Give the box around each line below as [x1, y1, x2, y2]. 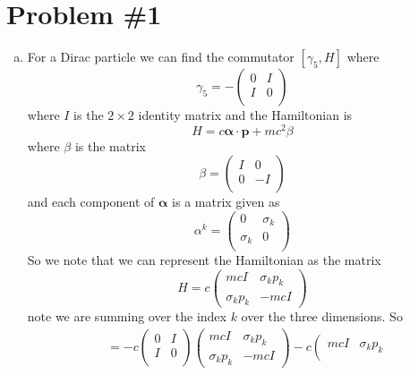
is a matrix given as [172, 192, 280, 211]
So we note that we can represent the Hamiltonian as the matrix [27, 251, 381, 269]
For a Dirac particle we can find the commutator [27, 47, 295, 66]
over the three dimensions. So [241, 307, 403, 326]
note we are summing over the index [27, 307, 226, 326]
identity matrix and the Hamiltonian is [138, 106, 353, 124]
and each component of [27, 192, 155, 211]
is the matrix [74, 136, 146, 155]
